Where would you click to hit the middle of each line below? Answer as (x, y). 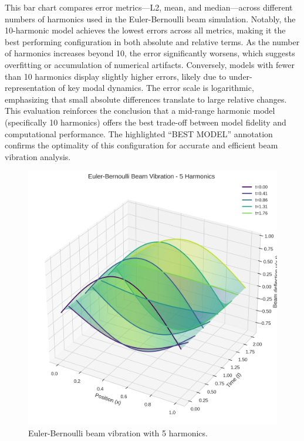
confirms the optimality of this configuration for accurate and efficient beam (141, 145)
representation (30, 88)
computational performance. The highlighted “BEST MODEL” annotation (139, 133)
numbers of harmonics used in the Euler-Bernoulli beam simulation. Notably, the (150, 18)
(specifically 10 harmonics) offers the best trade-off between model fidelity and (146, 122)
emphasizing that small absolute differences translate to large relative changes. (146, 99)
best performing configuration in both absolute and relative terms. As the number (152, 41)
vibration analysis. (38, 156)
